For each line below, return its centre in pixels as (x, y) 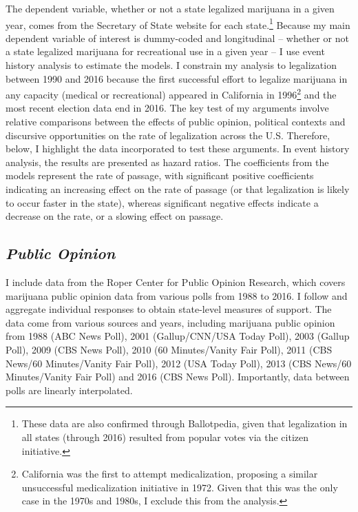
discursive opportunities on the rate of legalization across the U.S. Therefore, (168, 135)
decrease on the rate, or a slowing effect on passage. (115, 216)
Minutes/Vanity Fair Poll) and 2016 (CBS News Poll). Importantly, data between (178, 377)
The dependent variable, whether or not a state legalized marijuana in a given (170, 8)
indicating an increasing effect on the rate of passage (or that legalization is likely (178, 189)
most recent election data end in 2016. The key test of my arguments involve (167, 108)
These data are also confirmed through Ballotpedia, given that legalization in (185, 423)
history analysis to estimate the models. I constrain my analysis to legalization (171, 65)
